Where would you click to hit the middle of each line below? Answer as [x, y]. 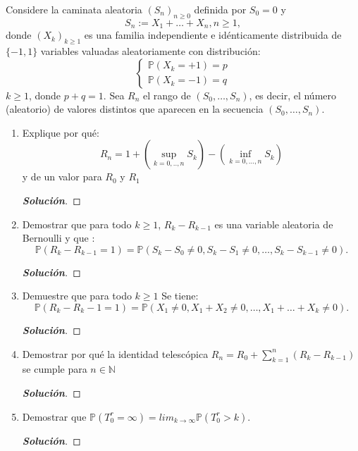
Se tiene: [180, 296]
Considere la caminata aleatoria [74, 9]
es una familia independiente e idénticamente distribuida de [213, 35]
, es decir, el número [293, 95]
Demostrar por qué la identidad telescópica [115, 353]
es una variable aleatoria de [274, 224]
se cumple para [55, 369]
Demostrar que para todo [77, 224]
